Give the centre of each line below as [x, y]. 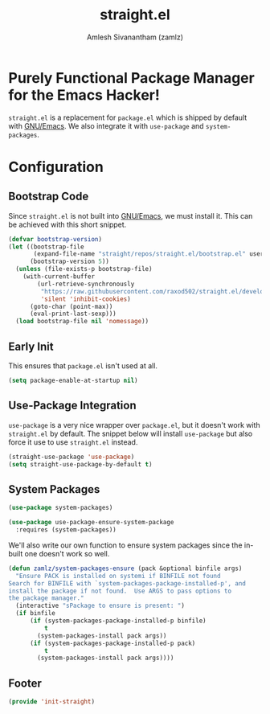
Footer [25, 683]
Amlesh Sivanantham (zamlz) [135, 37]
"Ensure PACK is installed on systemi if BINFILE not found [118, 576]
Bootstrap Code [49, 197]
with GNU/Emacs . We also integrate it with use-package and [106, 125]
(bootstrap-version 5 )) [70, 262]
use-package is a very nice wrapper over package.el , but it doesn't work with [134, 425]
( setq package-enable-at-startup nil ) [73, 380]
